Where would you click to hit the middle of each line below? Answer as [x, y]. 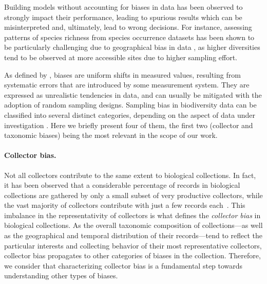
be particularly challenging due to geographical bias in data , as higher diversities [132, 47]
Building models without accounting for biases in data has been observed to [123, 7]
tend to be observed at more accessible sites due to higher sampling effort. [121, 57]
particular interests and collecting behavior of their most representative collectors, [133, 245]
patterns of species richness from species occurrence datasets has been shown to [129, 37]
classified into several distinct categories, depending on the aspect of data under [130, 114]
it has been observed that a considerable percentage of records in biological [122, 185]
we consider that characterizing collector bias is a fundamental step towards [123, 265]
